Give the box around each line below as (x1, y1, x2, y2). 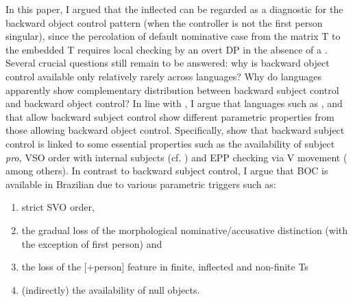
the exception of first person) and (21, 236, 162, 251)
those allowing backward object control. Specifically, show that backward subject (5, 123, 345, 137)
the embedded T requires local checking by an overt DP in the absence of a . (5, 42, 328, 56)
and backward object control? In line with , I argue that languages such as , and (5, 96, 343, 111)
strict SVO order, (21, 200, 95, 214)
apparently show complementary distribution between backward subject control (5, 82, 339, 97)
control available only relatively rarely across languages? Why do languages (5, 69, 321, 83)
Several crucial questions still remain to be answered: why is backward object (5, 56, 330, 70)
